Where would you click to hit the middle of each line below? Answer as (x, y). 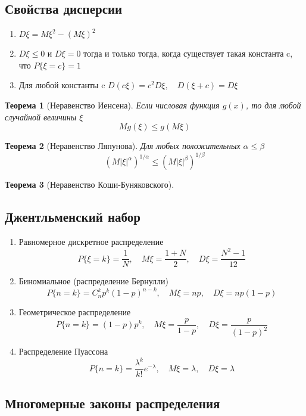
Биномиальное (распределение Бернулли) (93, 281)
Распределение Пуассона (63, 351)
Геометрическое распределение (75, 312)
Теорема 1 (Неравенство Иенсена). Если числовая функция (112, 105)
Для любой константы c (62, 85)
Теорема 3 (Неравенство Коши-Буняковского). (90, 184)
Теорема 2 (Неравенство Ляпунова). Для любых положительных (123, 146)
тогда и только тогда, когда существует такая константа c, (188, 53)
